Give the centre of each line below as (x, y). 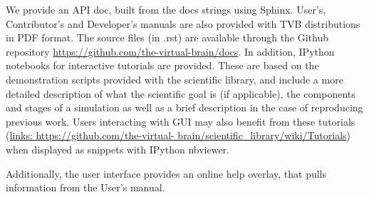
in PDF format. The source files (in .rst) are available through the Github (167, 37)
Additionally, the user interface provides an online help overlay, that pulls (166, 173)
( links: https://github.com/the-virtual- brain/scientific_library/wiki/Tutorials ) (178, 135)
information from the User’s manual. (85, 187)
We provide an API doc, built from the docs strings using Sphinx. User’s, (166, 9)
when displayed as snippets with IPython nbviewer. (118, 149)
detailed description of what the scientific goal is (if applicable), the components (181, 93)
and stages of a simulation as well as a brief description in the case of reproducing (184, 107)
